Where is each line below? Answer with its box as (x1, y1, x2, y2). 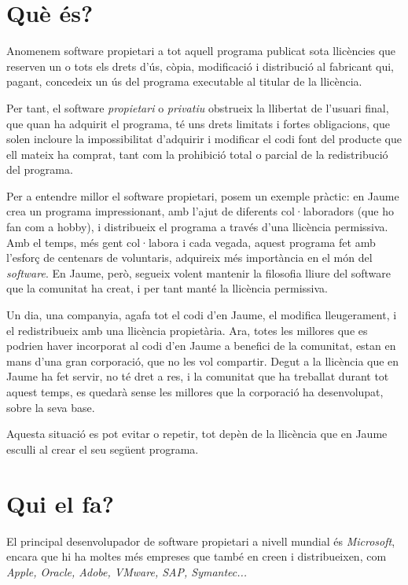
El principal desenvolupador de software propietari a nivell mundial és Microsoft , (6, 532, 395, 549)
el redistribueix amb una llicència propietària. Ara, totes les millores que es (6, 322, 368, 338)
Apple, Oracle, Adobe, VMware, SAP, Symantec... (6, 563, 248, 579)
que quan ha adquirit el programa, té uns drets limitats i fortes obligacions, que (6, 115, 390, 131)
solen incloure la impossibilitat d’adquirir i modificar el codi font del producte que (6, 131, 402, 147)
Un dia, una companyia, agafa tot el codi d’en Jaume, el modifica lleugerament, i (6, 307, 397, 323)
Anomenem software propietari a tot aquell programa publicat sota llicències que (6, 42, 396, 59)
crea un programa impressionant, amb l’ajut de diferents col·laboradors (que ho (6, 203, 394, 219)
